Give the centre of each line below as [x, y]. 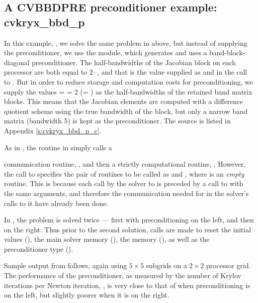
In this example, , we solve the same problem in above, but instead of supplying [126, 43]
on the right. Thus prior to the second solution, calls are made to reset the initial [128, 229]
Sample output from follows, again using [66, 265]
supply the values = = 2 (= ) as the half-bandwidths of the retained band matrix [128, 91]
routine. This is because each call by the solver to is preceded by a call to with [124, 183]
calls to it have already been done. [56, 203]
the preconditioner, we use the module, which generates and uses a [106, 52]
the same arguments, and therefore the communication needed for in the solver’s [127, 193]
